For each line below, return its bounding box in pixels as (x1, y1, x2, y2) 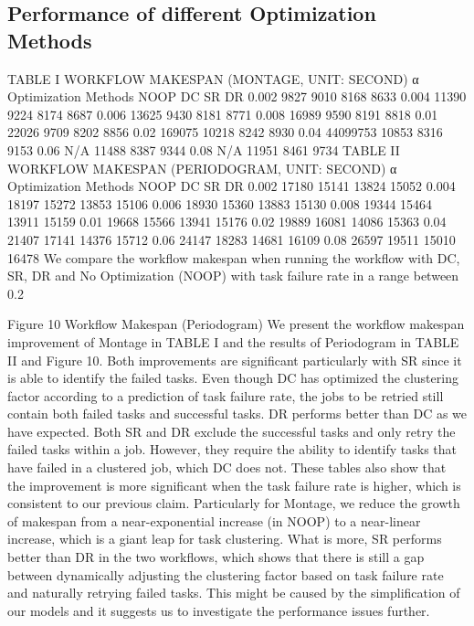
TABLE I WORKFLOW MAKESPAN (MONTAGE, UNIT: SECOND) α (7, 69, 419, 88)
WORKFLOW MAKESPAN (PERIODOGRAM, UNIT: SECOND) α (7, 158, 397, 177)
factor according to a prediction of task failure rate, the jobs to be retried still (7, 386, 444, 405)
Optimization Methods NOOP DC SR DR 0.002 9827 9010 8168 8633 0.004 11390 (7, 87, 467, 106)
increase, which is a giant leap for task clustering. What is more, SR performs (7, 529, 442, 548)
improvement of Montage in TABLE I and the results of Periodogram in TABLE (7, 332, 459, 351)
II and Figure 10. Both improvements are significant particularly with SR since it (7, 350, 462, 369)
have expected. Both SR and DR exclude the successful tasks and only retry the (7, 421, 456, 440)
